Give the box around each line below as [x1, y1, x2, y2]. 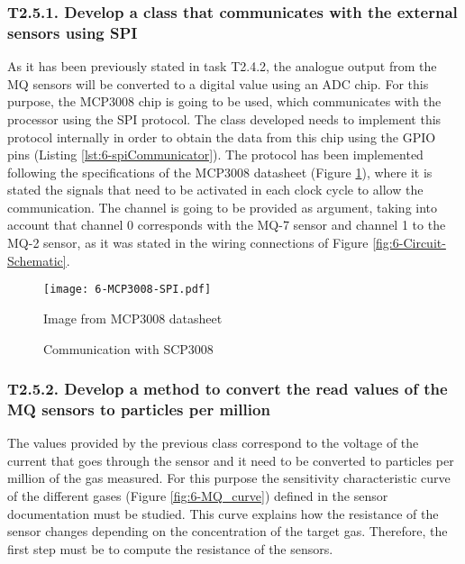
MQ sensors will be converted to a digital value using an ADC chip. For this [7, 74, 429, 93]
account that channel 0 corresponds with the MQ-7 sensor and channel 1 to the [7, 215, 446, 234]
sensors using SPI [7, 21, 138, 43]
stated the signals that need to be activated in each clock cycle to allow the [7, 180, 424, 199]
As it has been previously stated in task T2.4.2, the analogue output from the [7, 57, 437, 76]
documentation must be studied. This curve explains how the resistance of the [7, 504, 439, 523]
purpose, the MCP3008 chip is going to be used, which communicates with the [7, 92, 442, 111]
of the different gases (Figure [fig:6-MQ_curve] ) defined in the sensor [7, 487, 388, 505]
